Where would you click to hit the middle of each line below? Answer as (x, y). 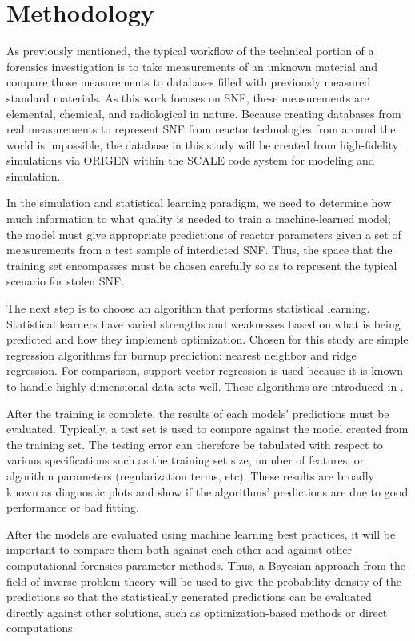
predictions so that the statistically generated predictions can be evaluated (189, 597)
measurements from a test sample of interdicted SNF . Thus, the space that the (200, 250)
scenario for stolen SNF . (66, 281)
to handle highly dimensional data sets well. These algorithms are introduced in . (205, 386)
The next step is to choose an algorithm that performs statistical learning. (188, 308)
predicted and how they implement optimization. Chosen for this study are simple (207, 339)
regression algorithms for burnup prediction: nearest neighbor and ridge (182, 354)
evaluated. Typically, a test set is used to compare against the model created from (207, 429)
